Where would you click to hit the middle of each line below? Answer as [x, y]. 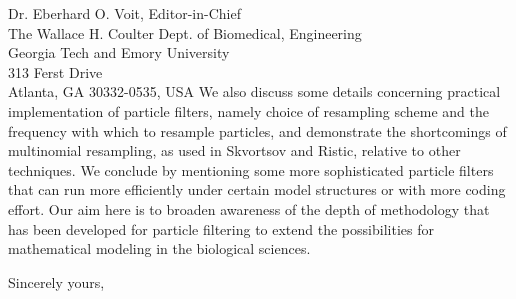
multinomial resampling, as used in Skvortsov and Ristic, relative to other [234, 150]
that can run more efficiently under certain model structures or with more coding [257, 189]
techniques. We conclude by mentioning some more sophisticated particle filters [251, 169]
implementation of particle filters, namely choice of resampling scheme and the [248, 110]
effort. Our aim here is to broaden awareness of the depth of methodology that [249, 208]
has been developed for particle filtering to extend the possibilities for [221, 228]
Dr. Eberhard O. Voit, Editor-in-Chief [124, 13]
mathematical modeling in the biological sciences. [159, 248]
